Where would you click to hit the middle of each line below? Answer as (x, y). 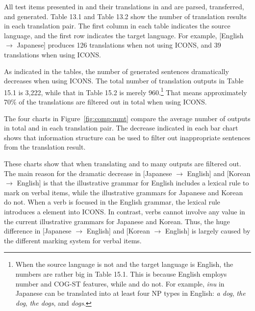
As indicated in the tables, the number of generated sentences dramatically (116, 71)
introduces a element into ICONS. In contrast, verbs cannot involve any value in (125, 211)
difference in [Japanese (38, 231)
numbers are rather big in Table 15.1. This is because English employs (121, 273)
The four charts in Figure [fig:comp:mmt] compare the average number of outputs (127, 118)
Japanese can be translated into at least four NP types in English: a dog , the (130, 293)
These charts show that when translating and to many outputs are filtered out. (123, 163)
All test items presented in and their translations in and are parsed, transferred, (124, 6)
